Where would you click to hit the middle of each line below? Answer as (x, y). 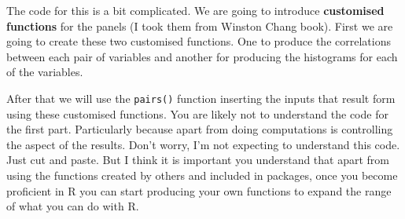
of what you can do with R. (73, 206)
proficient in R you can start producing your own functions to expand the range (199, 190)
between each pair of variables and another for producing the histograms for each (202, 56)
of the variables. (45, 72)
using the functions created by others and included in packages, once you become (202, 175)
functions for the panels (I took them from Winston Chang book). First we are (200, 26)
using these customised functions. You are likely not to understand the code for (197, 113)
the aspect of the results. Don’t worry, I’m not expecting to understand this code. (203, 144)
